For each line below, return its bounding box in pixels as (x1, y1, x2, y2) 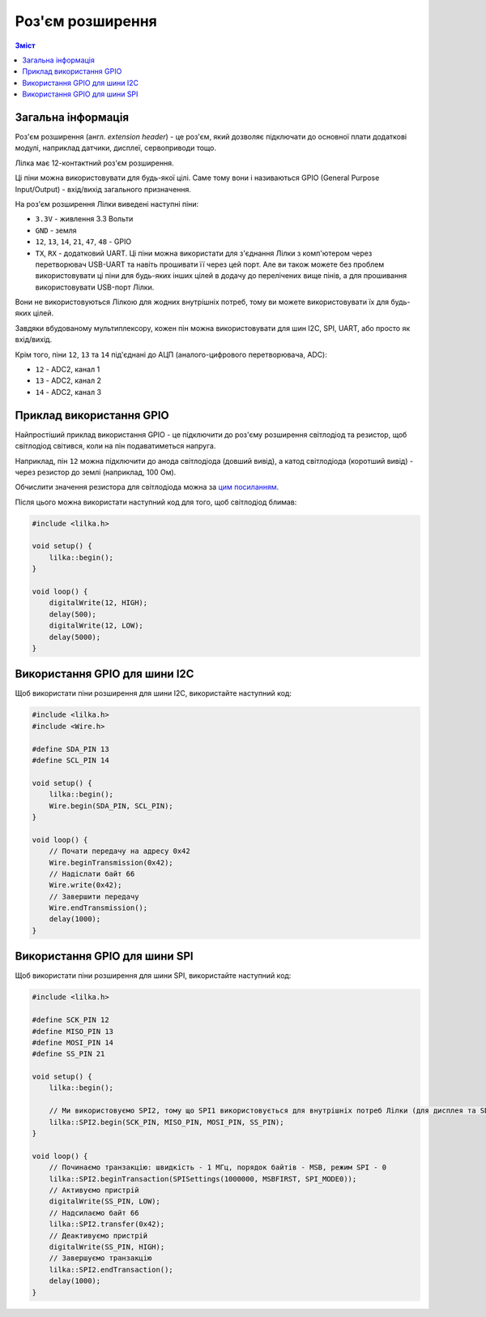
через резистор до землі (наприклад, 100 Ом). (15, 467, 177, 477)
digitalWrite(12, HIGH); (49, 598, 148, 607)
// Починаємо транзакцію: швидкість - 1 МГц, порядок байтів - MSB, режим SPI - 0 (49, 1163, 387, 1172)
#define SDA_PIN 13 (32, 744, 109, 753)
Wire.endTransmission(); (49, 903, 148, 912)
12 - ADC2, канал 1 (35, 365, 100, 375)
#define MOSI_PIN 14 (32, 1038, 113, 1047)
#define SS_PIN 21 (32, 1049, 105, 1058)
